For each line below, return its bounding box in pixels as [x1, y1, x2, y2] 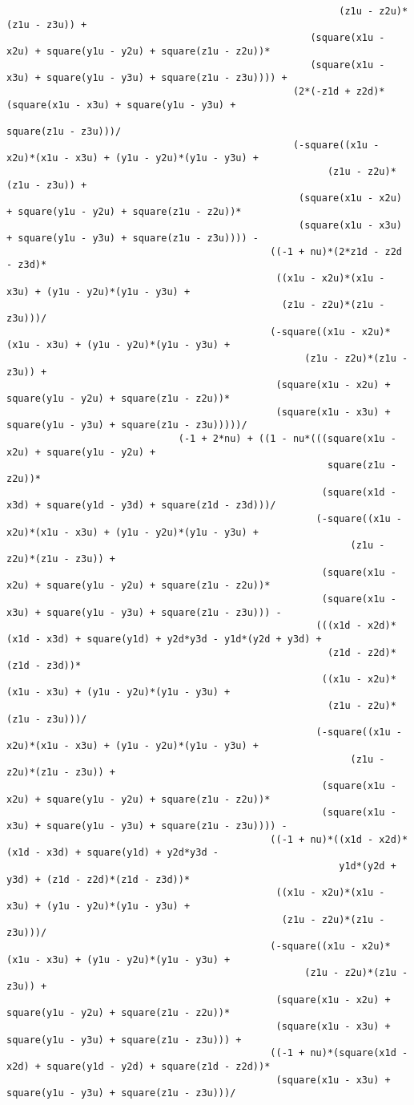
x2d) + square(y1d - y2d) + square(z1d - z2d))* [6, 1060, 271, 1072]
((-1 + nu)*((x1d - [270, 833, 374, 845]
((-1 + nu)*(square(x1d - [270, 1047, 408, 1059]
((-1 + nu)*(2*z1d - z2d [270, 245, 402, 257]
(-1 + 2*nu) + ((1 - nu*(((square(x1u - [178, 433, 396, 444]
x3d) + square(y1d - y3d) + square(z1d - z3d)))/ [6, 500, 276, 512]
